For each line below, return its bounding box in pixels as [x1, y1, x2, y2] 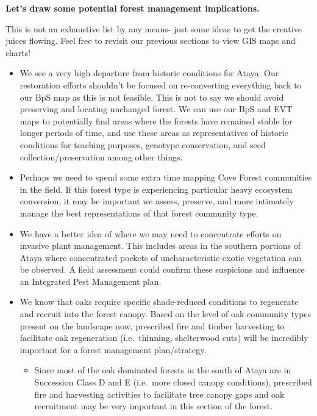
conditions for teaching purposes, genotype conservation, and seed [20, 138, 266, 151]
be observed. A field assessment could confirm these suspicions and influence [20, 263, 305, 276]
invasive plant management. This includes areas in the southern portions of [20, 239, 301, 252]
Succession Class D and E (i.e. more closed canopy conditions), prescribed [34, 376, 312, 389]
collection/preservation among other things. [20, 150, 183, 163]
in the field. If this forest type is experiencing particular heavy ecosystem [20, 182, 293, 195]
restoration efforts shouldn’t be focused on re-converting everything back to [20, 78, 302, 91]
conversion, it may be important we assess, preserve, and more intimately [20, 195, 294, 207]
